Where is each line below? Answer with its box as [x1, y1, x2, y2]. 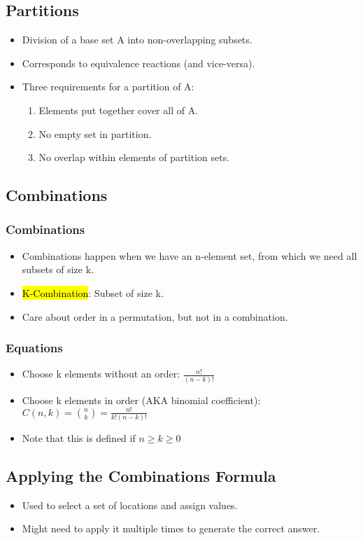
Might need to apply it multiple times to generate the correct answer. [22, 521, 320, 536]
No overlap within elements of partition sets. [38, 150, 230, 165]
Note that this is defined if [22, 431, 136, 445]
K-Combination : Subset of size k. [22, 285, 164, 300]
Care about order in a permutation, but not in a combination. [22, 309, 288, 324]
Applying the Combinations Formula [6, 465, 276, 487]
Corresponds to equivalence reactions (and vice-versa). [22, 55, 255, 70]
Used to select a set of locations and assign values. [22, 497, 238, 512]
